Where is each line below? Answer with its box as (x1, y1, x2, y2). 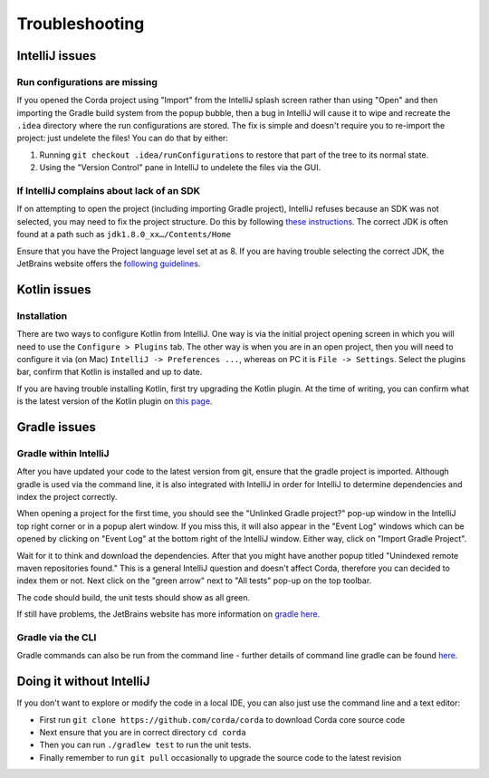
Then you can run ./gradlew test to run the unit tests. (39, 739, 252, 751)
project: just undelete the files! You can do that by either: (16, 132, 228, 144)
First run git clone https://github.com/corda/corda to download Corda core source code (39, 714, 406, 725)
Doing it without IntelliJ (16, 674, 150, 689)
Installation (16, 309, 68, 322)
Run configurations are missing (16, 75, 158, 88)
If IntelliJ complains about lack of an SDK (16, 185, 201, 197)
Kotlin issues (16, 282, 91, 297)
